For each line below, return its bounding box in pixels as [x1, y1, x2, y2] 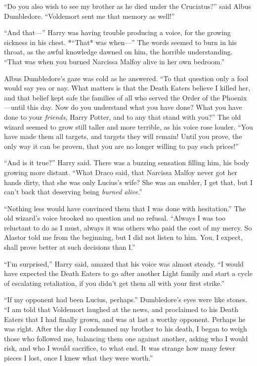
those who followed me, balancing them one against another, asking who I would [4, 333, 248, 343]
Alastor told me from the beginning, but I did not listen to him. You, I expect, [4, 232, 243, 242]
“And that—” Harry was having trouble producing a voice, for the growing [4, 27, 231, 38]
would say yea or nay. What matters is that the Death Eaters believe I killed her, [4, 83, 251, 93]
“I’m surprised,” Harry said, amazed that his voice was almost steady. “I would [4, 258, 244, 269]
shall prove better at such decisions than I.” [4, 242, 135, 252]
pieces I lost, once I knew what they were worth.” [4, 353, 153, 363]
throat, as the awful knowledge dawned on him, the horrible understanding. [4, 46, 233, 57]
